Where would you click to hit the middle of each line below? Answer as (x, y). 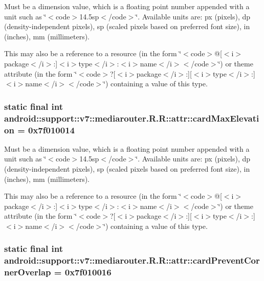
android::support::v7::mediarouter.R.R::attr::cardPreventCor (132, 260)
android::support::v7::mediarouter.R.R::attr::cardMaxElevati (132, 118)
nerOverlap (28, 272)
